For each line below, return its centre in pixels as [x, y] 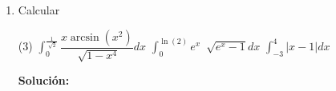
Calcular [39, 10]
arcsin [85, 37]
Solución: [44, 80]
